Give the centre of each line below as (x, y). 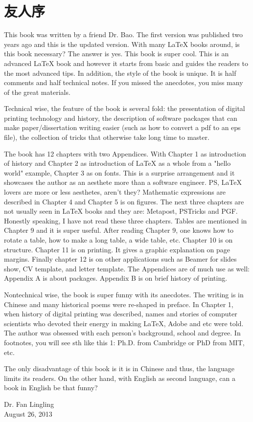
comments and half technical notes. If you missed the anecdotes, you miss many (124, 82)
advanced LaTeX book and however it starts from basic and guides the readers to (126, 63)
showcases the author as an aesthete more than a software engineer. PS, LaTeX (123, 182)
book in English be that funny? (51, 388)
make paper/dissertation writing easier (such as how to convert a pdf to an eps (122, 127)
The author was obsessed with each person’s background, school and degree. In (122, 333)
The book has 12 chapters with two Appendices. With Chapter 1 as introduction (125, 153)
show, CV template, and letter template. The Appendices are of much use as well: (127, 268)
